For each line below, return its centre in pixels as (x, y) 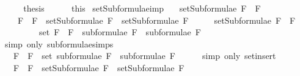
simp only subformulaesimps (59, 43)
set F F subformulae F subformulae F (120, 32)
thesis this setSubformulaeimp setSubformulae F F (142, 8)
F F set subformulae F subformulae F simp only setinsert (145, 56)
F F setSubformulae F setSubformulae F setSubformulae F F (156, 20)
